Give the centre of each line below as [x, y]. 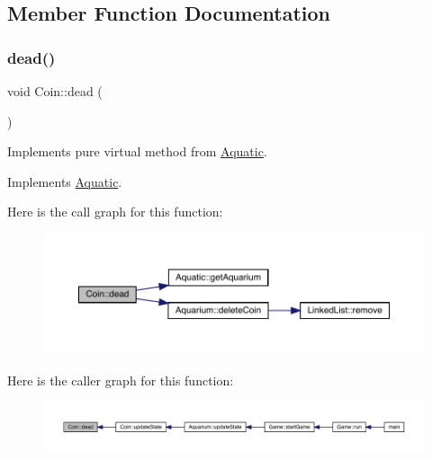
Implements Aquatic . [65, 181]
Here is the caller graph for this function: [121, 380]
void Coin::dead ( [55, 91]
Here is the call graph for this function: [115, 212]
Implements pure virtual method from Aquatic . [137, 151]
